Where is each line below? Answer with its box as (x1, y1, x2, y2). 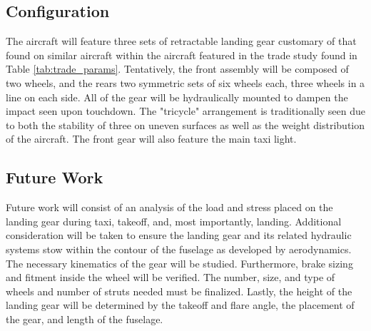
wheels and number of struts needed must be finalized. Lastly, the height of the (6, 283, 352, 298)
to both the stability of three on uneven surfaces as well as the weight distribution (6, 117, 365, 132)
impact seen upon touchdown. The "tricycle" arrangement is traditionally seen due (6, 103, 365, 118)
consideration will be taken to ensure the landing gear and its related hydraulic (6, 228, 352, 243)
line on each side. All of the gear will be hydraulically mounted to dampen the (6, 89, 348, 104)
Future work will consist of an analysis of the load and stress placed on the (6, 200, 333, 215)
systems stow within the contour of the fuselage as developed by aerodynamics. (6, 241, 352, 256)
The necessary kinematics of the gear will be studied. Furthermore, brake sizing (6, 255, 353, 270)
